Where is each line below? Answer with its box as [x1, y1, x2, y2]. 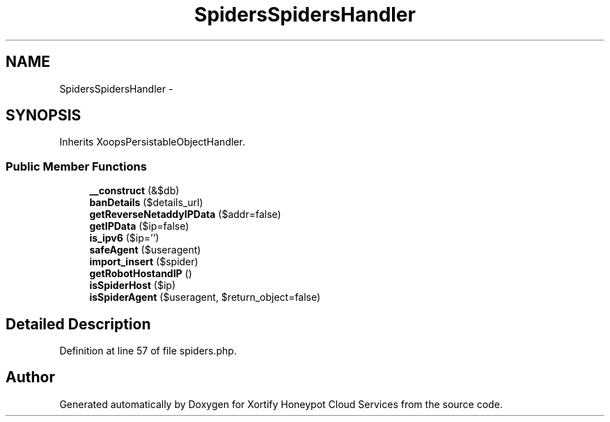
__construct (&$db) [89, 185, 180, 197]
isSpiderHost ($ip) [89, 279, 176, 292]
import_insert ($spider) [89, 256, 198, 268]
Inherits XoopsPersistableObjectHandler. [59, 136, 245, 148]
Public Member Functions [6, 159, 147, 173]
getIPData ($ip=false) [89, 220, 189, 233]
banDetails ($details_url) [89, 196, 203, 209]
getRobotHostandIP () [89, 267, 192, 280]
